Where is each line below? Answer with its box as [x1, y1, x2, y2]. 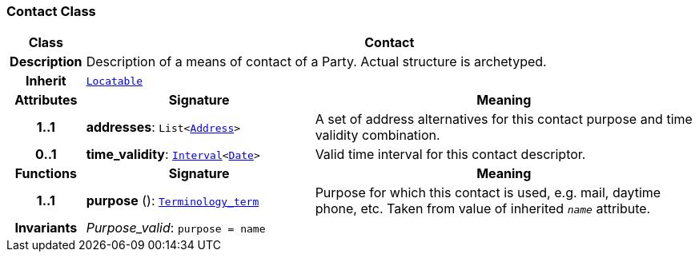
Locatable [86, 74, 143, 87]
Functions [14, 165, 77, 182]
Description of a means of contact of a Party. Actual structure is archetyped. [86, 54, 547, 70]
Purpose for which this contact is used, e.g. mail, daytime [315, 185, 661, 201]
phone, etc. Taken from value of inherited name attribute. [315, 200, 651, 217]
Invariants [14, 220, 78, 236]
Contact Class [6, 3, 96, 19]
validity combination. [315, 127, 440, 144]
